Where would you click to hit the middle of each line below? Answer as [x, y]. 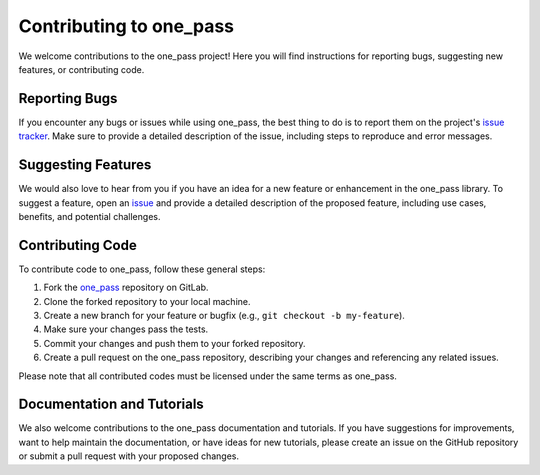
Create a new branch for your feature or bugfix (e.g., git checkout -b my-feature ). [224, 315]
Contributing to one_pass [126, 26]
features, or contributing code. [81, 69]
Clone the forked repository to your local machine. [147, 301]
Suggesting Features [85, 165]
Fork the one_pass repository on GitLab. [126, 287]
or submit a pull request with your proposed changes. [129, 456]
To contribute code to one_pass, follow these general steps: [142, 269]
